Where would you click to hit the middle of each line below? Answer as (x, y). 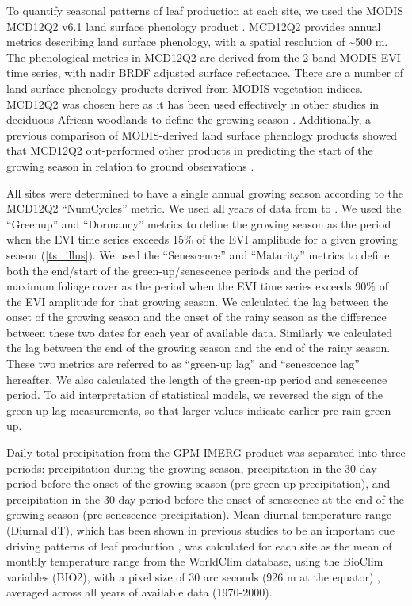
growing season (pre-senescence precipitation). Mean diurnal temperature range (199, 514)
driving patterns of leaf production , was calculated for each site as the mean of (199, 545)
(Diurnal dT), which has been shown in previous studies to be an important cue (200, 530)
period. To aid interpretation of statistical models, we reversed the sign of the (195, 395)
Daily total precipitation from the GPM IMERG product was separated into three (206, 453)
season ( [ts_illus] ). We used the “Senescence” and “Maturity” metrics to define (198, 254)
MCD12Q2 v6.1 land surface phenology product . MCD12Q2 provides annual (194, 26)
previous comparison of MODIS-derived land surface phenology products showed (202, 134)
